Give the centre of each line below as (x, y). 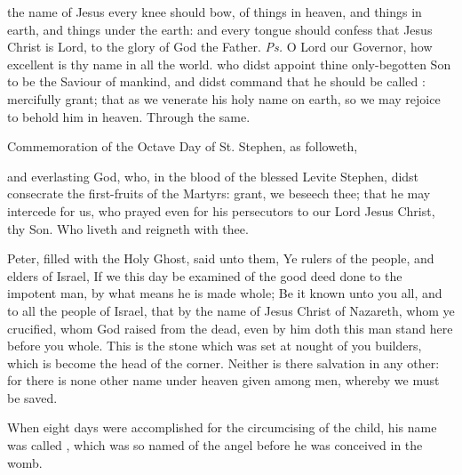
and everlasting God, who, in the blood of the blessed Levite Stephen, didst (213, 176)
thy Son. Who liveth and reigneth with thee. (128, 228)
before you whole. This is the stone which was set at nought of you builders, (215, 346)
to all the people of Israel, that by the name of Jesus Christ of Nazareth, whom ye (231, 310)
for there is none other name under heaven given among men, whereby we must (223, 380)
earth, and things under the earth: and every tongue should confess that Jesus (220, 29)
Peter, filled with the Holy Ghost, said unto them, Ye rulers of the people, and (221, 258)
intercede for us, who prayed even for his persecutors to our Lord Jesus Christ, (221, 210)
